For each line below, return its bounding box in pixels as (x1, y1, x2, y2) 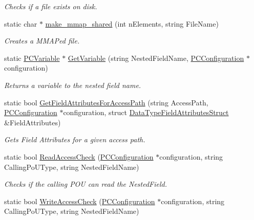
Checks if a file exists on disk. (4, 1, 97, 11)
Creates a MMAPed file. (4, 35, 80, 46)
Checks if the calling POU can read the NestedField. (4, 179, 167, 189)
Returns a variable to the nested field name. (4, 79, 141, 90)
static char (4, 18, 37, 29)
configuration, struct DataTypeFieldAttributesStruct (63, 107, 229, 118)
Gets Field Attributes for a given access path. (4, 134, 145, 145)
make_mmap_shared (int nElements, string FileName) (45, 18, 219, 29)
